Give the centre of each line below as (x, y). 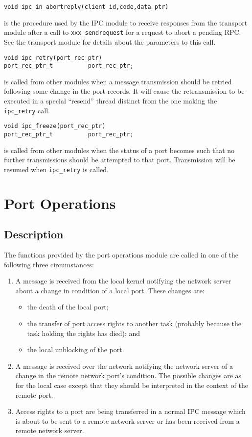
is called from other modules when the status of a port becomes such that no (119, 150)
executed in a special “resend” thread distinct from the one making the (111, 101)
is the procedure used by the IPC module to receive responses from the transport (126, 22)
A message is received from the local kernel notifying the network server (123, 281)
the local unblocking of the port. (76, 349)
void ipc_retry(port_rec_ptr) (53, 58)
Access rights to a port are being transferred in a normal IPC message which (130, 411)
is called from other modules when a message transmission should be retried (118, 81)
